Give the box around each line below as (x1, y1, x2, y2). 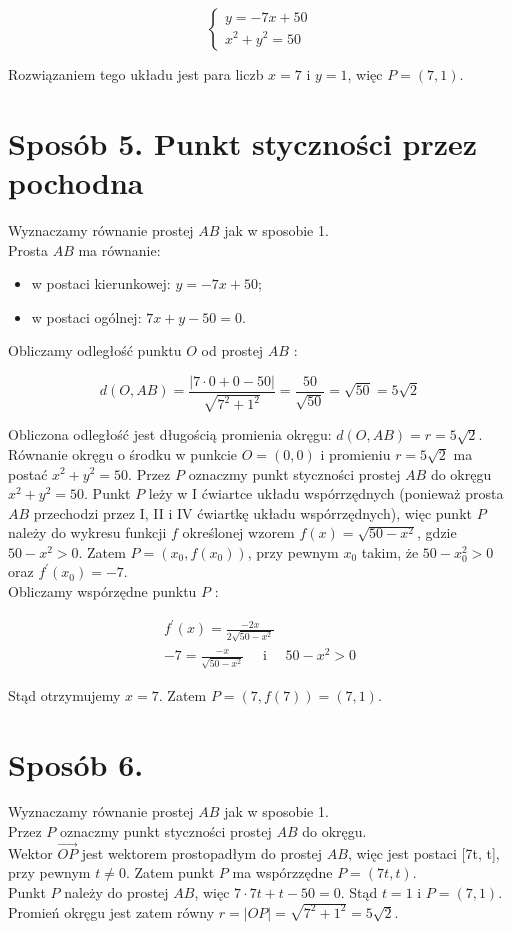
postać (8, 463, 48, 484)
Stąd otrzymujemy (8, 684, 121, 705)
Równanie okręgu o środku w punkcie (8, 443, 238, 464)
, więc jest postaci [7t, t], (347, 842, 500, 863)
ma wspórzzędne (232, 862, 333, 883)
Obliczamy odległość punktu (8, 340, 182, 361)
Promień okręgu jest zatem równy (8, 901, 215, 922)
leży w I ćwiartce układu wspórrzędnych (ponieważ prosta (148, 483, 504, 504)
